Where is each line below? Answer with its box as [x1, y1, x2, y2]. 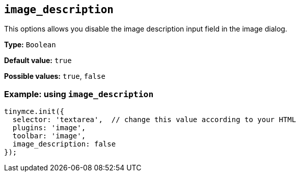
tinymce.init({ [4, 107, 65, 116]
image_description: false [12, 140, 116, 149]
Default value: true [4, 56, 72, 65]
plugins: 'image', [12, 124, 86, 132]
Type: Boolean [4, 40, 56, 49]
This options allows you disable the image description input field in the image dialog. [4, 24, 287, 34]
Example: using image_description [4, 89, 154, 99]
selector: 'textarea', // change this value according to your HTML [12, 115, 296, 124]
